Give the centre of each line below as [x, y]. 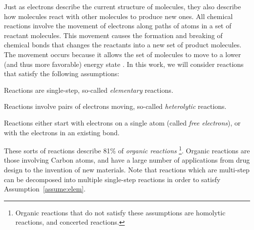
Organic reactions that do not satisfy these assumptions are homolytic [120, 212]
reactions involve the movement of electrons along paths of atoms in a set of [118, 26]
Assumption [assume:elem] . [45, 189]
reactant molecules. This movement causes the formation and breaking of [113, 35]
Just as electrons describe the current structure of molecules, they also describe [123, 6]
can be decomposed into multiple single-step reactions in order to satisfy [112, 179]
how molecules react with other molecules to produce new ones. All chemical [118, 16]
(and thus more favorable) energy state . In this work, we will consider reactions [124, 64]
